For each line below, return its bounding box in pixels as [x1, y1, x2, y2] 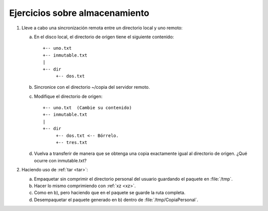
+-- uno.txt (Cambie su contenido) [43, 105, 132, 111]
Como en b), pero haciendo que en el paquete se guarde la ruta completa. [34, 190, 186, 196]
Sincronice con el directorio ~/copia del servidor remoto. [34, 84, 150, 90]
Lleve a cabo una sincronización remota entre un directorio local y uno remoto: [21, 25, 183, 31]
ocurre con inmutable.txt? [34, 157, 87, 163]
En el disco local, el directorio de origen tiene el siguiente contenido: [34, 34, 174, 40]
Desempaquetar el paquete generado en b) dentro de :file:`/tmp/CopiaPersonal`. [34, 197, 199, 203]
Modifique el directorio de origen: [34, 93, 103, 99]
